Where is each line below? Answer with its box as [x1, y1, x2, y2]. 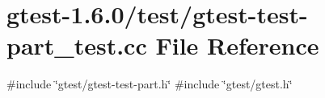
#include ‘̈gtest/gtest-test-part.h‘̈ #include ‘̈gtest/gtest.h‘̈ [6, 76, 293, 92]
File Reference [155, 29, 319, 62]
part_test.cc [6, 29, 147, 62]
